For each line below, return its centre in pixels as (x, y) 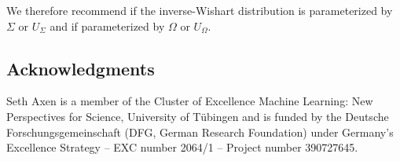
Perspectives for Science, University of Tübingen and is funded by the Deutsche (198, 116)
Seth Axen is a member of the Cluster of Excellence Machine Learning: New (190, 101)
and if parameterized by (107, 26)
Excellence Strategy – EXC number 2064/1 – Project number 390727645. (182, 147)
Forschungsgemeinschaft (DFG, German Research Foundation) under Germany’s (200, 132)
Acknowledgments (81, 68)
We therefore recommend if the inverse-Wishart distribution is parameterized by (200, 10)
